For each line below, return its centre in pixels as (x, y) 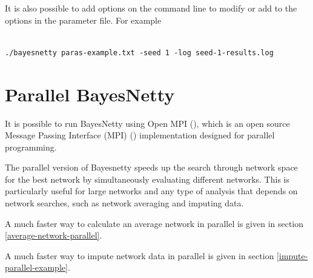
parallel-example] (36, 267)
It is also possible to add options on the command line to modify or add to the (151, 8)
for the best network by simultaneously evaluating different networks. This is (147, 179)
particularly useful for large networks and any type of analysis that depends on (151, 191)
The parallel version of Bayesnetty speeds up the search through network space (151, 167)
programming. (31, 147)
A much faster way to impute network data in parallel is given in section (140, 255)
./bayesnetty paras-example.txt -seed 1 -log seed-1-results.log (139, 53)
